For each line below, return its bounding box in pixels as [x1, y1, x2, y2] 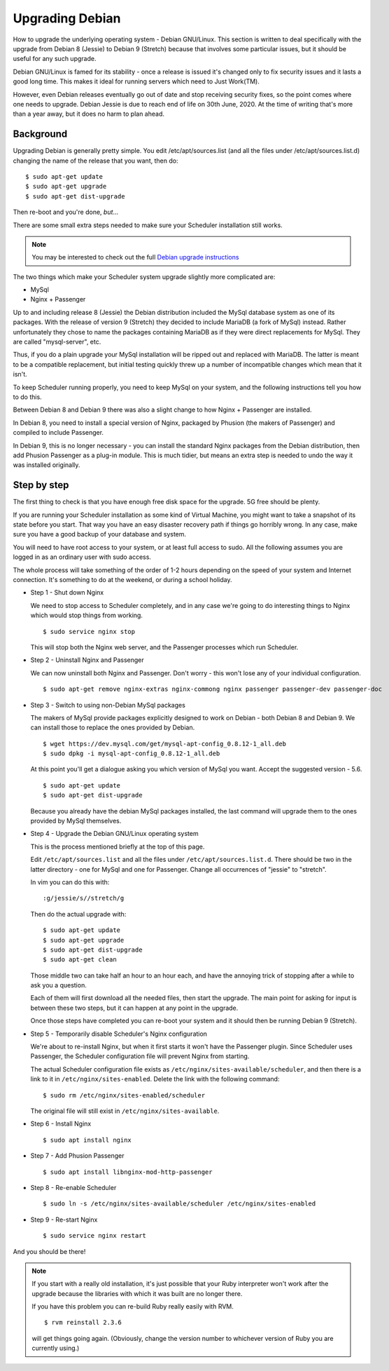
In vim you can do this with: [30, 877, 110, 886]
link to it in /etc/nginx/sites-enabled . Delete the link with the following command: [30, 1075, 280, 1083]
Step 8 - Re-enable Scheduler [30, 1183, 117, 1191]
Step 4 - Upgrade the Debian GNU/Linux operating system [30, 830, 199, 838]
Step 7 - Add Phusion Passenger [30, 1151, 125, 1160]
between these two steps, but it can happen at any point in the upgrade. [30, 1004, 239, 1012]
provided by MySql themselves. [30, 817, 122, 825]
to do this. [13, 393, 42, 401]
